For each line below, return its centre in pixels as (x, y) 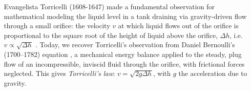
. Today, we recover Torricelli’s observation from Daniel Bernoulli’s (135, 45)
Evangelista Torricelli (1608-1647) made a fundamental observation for (109, 6)
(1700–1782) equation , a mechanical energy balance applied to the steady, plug (123, 54)
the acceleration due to (213, 73)
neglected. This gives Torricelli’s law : (60, 73)
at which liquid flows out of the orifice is (178, 26)
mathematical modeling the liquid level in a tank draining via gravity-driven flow (125, 16)
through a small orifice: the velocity (57, 26)
